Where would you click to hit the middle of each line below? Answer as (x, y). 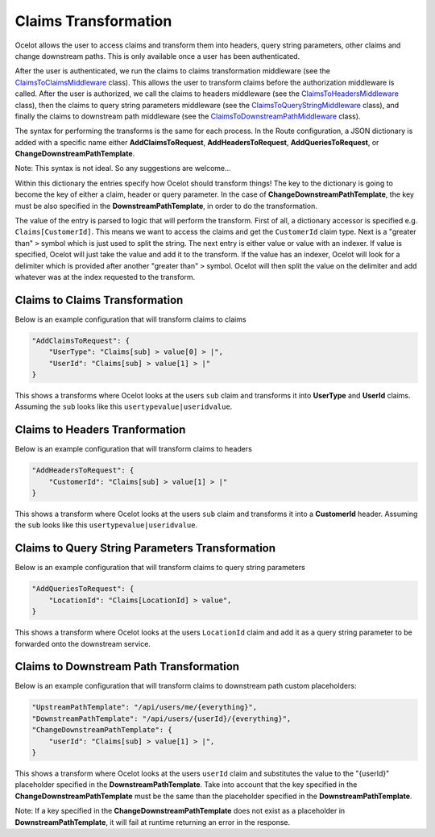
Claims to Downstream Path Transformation (127, 666)
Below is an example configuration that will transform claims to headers (134, 449)
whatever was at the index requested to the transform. (105, 277)
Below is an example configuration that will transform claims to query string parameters (160, 568)
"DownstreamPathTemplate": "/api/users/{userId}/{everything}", (162, 718)
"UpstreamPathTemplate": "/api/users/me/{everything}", (145, 707)
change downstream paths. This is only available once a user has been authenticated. (157, 56)
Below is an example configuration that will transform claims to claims (130, 319)
